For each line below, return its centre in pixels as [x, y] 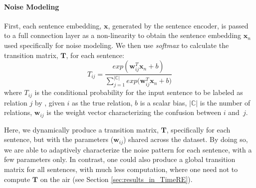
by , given [50, 102]
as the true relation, [102, 102]
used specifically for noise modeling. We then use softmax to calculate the [117, 45]
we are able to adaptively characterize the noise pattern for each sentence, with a [128, 149]
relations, [18, 112]
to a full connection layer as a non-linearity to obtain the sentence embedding [123, 35]
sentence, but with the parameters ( [59, 139]
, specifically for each [198, 129]
